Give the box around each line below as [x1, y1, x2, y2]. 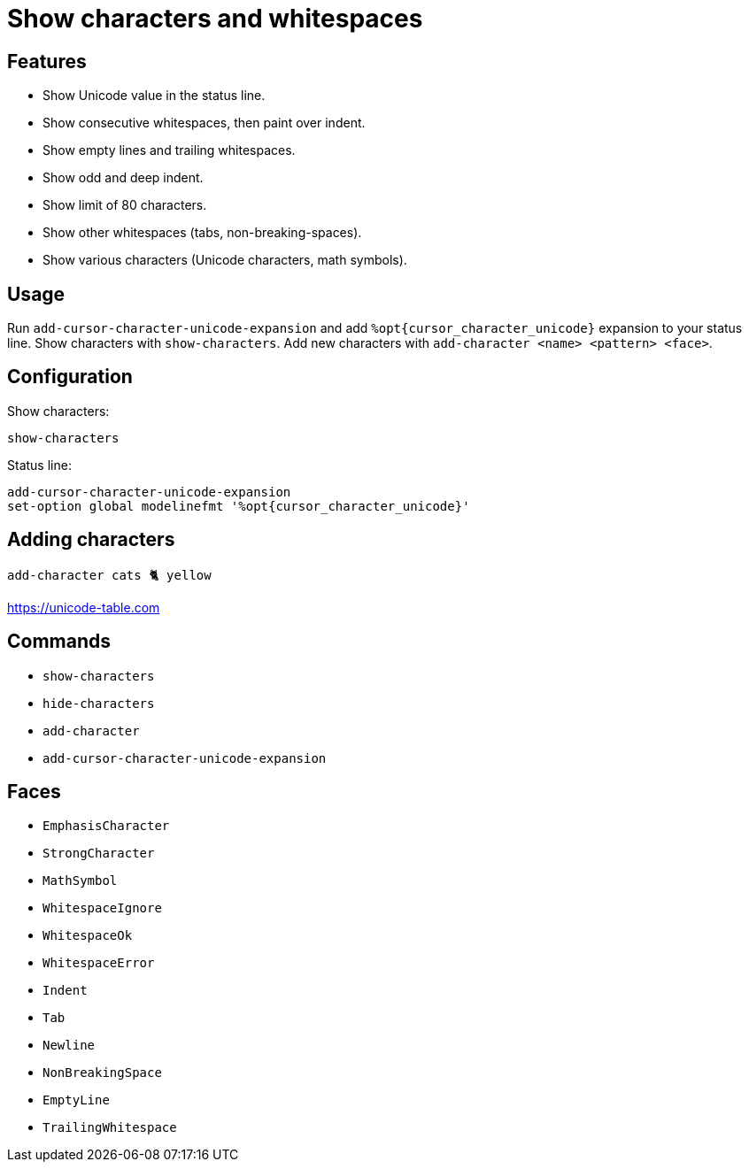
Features [7, 50, 87, 73]
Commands [7, 630, 112, 653]
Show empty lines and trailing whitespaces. [42, 142, 296, 158]
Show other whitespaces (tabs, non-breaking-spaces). [42, 225, 362, 241]
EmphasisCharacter [42, 819, 170, 834]
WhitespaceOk [42, 928, 133, 943]
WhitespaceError [42, 956, 155, 971]
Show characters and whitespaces [7, 4, 423, 34]
